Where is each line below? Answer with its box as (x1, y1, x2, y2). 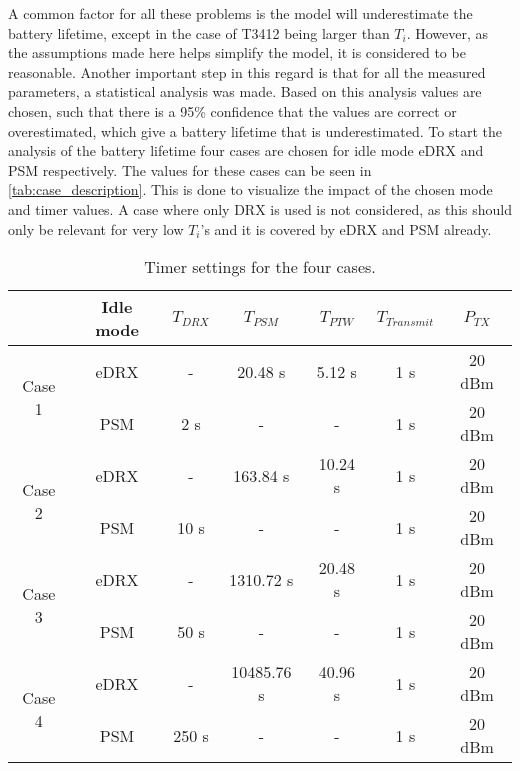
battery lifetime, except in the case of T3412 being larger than (8, 22, 390, 43)
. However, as (406, 22, 489, 43)
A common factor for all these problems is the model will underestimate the (8, 3, 473, 23)
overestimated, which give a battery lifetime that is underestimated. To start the (8, 120, 502, 141)
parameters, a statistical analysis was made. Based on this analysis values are (8, 81, 482, 102)
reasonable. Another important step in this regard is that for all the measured (8, 61, 486, 82)
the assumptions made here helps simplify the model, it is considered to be (8, 42, 466, 63)
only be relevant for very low (8, 218, 184, 239)
